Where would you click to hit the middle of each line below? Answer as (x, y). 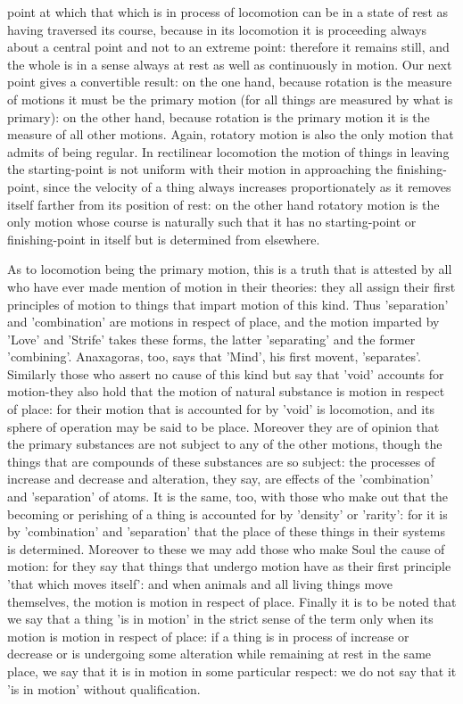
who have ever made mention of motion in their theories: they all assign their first (231, 286)
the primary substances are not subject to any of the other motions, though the (225, 444)
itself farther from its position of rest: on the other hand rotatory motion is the (223, 204)
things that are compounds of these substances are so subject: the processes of (221, 461)
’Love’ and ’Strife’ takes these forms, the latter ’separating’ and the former (211, 339)
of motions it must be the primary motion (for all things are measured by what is (230, 99)
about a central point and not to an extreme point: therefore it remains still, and (228, 47)
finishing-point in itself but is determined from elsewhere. (164, 239)
